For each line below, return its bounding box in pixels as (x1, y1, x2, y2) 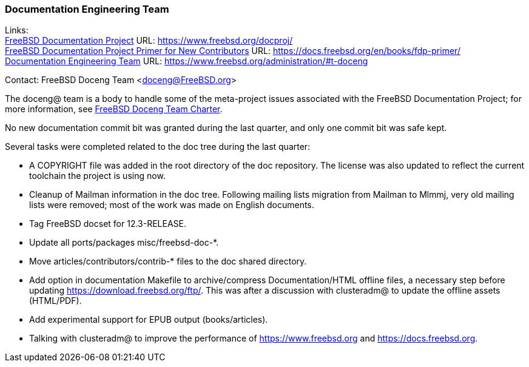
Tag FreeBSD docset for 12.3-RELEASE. (29, 218, 187, 229)
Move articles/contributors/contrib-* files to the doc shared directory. (29, 256, 307, 267)
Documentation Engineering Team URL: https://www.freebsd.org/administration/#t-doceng (5, 56, 368, 67)
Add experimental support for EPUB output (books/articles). (29, 314, 268, 325)
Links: (5, 25, 29, 36)
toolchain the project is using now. (29, 170, 166, 181)
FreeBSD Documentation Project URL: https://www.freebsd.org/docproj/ (5, 35, 293, 46)
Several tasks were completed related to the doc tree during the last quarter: (5, 141, 311, 152)
